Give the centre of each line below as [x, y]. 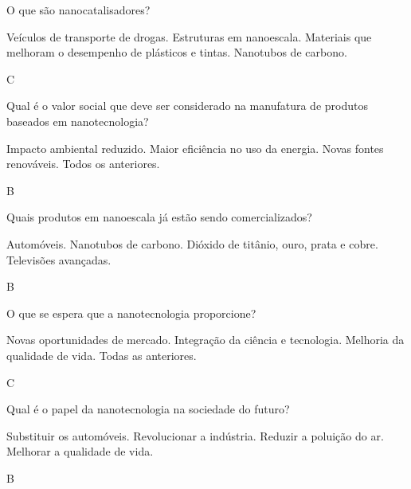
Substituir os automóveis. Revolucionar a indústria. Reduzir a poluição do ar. [195, 435]
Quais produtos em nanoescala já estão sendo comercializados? [159, 217]
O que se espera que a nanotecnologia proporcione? [131, 313]
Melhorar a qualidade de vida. [80, 451]
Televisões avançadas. [59, 259]
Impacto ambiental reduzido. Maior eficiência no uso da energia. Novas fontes [195, 148]
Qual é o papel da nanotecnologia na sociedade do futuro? [148, 409]
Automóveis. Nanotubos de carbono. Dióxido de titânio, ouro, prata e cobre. [192, 243]
